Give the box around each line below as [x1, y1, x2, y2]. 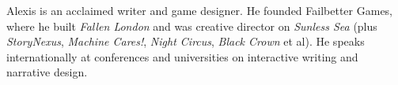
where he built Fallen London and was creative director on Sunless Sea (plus [6, 17, 377, 34]
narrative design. [6, 64, 88, 80]
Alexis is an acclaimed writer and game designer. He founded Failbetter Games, [6, 2, 393, 18]
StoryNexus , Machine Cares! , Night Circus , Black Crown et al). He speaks [6, 33, 365, 50]
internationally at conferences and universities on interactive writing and [6, 48, 358, 65]
